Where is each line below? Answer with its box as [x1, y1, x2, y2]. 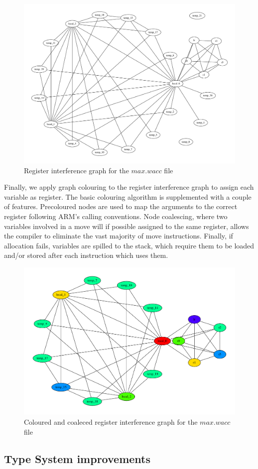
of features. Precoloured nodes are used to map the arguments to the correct [4, 201, 238, 212]
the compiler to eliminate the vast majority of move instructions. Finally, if [4, 231, 233, 241]
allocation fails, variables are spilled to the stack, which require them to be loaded [4, 240, 255, 250]
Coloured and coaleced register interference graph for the [24, 416, 198, 427]
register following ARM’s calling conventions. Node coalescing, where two [4, 211, 228, 222]
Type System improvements [4, 451, 150, 466]
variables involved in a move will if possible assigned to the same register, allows [4, 221, 249, 231]
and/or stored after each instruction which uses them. [4, 250, 168, 260]
